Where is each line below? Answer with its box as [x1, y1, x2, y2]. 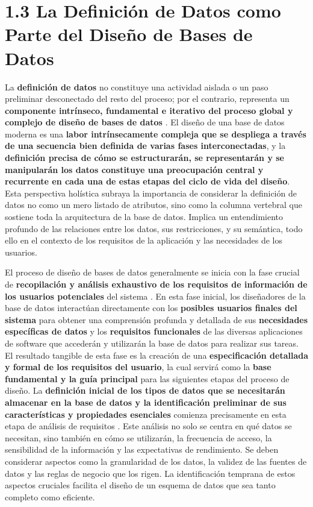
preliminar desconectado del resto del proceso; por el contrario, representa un [5, 92, 290, 105]
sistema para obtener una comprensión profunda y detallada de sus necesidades [5, 313, 308, 326]
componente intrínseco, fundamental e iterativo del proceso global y [5, 104, 293, 116]
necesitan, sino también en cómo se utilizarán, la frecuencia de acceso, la [5, 431, 272, 444]
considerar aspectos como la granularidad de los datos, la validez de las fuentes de [5, 455, 307, 467]
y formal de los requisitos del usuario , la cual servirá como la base [5, 361, 271, 373]
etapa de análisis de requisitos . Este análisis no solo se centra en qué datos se [5, 420, 292, 432]
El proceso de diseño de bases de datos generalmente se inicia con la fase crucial [5, 266, 300, 279]
